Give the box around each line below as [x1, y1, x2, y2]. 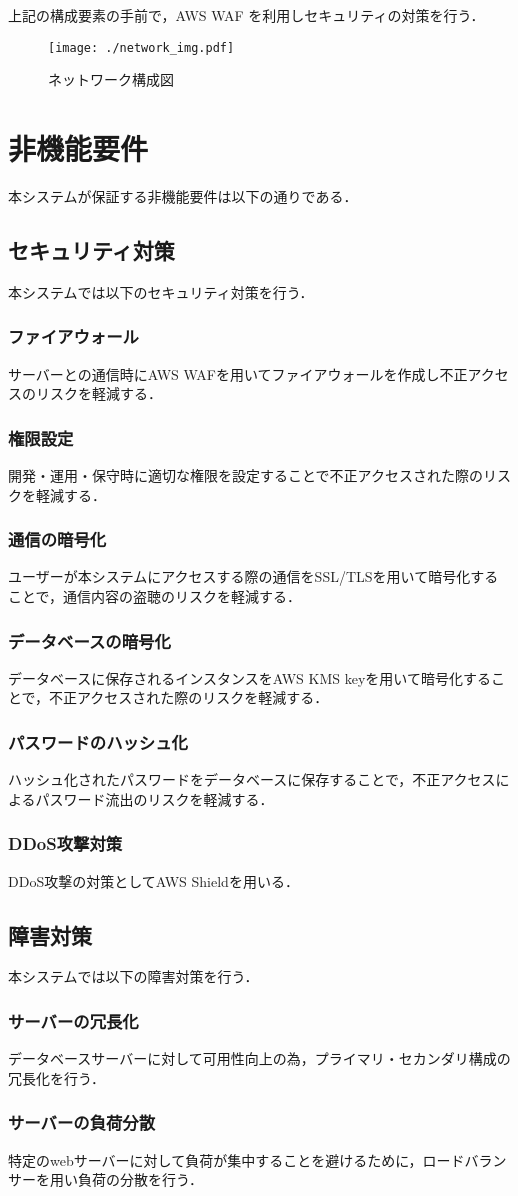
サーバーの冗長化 [8, 1008, 139, 1033]
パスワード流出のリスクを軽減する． [35, 788, 274, 809]
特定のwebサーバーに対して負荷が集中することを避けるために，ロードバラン [8, 1149, 507, 1170]
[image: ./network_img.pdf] [48, 40, 235, 55]
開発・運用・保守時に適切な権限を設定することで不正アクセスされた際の [8, 464, 483, 485]
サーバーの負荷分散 [8, 1110, 156, 1135]
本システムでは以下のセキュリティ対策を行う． [8, 281, 314, 302]
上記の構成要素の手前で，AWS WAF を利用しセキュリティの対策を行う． [8, 5, 485, 25]
